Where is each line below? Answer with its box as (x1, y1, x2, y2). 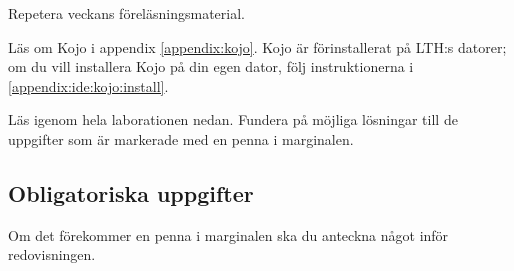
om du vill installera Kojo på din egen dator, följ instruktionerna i (8, 56, 414, 77)
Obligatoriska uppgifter (8, 177, 254, 208)
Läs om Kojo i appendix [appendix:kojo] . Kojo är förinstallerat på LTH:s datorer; (8, 36, 507, 57)
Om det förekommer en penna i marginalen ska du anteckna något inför (8, 224, 449, 245)
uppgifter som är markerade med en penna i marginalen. (8, 128, 354, 149)
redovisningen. (8, 244, 96, 265)
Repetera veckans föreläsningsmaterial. (8, 3, 245, 23)
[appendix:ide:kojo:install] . (8, 75, 169, 96)
